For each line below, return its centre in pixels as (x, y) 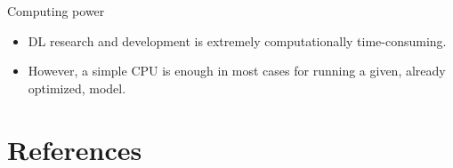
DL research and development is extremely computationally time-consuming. (237, 40)
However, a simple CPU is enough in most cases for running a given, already (237, 71)
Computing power (56, 11)
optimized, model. (77, 88)
